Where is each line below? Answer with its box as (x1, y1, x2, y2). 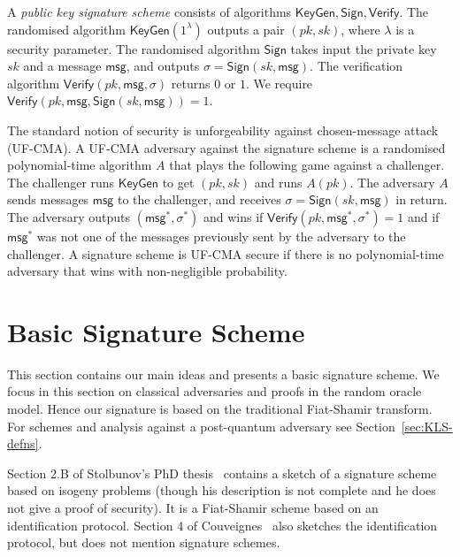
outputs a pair (207, 19, 285, 38)
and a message (23, 57, 102, 75)
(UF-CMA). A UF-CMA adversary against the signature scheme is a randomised (7, 138, 446, 156)
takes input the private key (290, 39, 437, 57)
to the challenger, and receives (117, 190, 281, 209)
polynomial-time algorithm (7, 156, 152, 174)
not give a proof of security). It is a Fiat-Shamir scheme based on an (7, 499, 379, 516)
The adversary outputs (7, 207, 131, 225)
